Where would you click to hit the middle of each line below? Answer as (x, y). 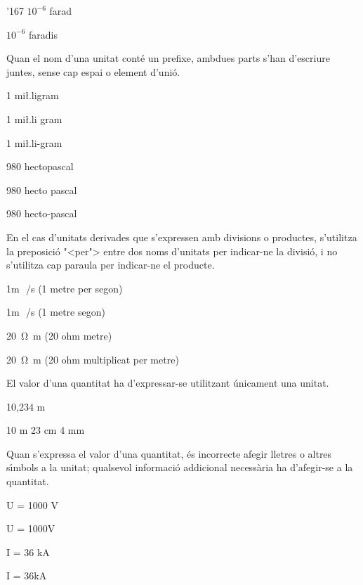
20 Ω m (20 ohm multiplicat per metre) (93, 359)
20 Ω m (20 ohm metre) (59, 335)
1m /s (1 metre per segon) (65, 288)
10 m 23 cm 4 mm (46, 430)
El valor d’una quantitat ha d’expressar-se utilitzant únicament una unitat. (168, 383)
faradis (43, 34)
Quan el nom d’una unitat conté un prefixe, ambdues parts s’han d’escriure (168, 58)
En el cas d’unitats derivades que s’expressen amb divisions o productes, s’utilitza (182, 237)
